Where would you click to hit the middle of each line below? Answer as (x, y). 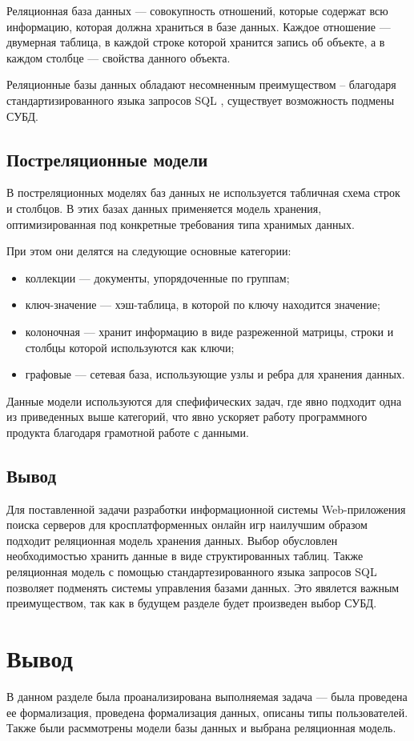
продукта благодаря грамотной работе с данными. (128, 432)
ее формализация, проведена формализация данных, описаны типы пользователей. (207, 712)
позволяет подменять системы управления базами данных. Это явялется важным (203, 587)
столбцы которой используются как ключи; (130, 347)
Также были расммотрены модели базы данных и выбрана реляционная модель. (201, 728)
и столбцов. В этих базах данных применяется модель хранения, (164, 208)
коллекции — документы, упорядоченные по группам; (157, 277)
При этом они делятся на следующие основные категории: (149, 251)
